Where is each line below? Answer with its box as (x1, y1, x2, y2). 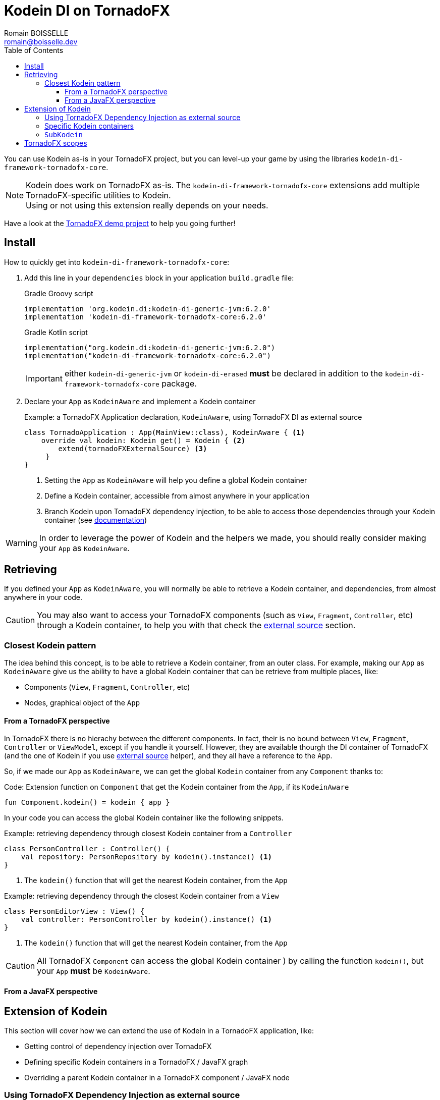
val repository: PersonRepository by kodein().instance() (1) (21, 853, 272, 861)
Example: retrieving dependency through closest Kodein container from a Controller (4, 829, 292, 838)
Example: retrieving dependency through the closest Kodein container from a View (4, 892, 279, 901)
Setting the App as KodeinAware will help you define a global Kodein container (44, 475, 307, 484)
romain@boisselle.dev (4, 37, 78, 46)
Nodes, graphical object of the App (24, 698, 140, 707)
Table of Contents (4, 45, 64, 54)
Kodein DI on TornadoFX (4, 2, 171, 19)
